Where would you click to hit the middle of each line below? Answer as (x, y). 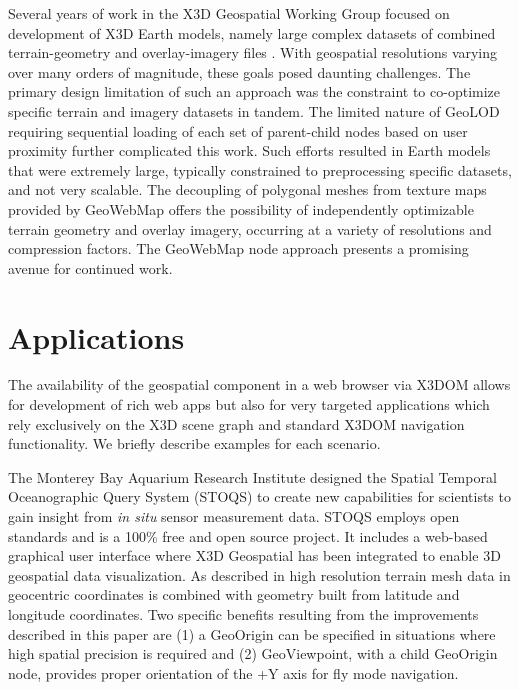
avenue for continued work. (90, 267)
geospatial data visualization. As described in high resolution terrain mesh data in (259, 574)
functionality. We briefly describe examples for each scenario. (194, 443)
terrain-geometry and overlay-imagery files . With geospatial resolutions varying (253, 52)
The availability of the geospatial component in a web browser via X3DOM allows (259, 384)
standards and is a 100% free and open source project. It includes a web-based (248, 535)
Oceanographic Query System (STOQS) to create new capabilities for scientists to (259, 496)
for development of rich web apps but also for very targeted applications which (249, 404)
